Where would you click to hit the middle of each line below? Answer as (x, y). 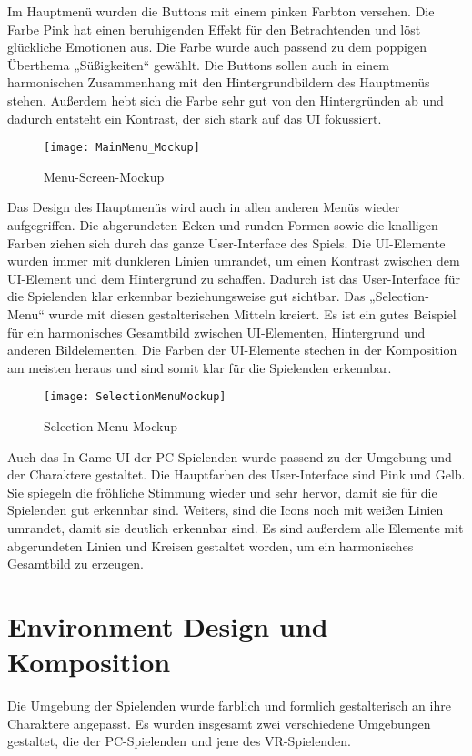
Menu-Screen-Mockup (104, 176)
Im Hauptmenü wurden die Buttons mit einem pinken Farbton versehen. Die (221, 11)
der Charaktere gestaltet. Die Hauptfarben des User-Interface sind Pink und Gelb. (236, 474)
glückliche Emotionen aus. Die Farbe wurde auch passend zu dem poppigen (217, 47)
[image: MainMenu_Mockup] (122, 148)
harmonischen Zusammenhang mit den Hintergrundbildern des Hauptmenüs (219, 82)
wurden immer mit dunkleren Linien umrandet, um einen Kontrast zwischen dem (234, 261)
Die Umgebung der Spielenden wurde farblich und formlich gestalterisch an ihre (229, 706)
